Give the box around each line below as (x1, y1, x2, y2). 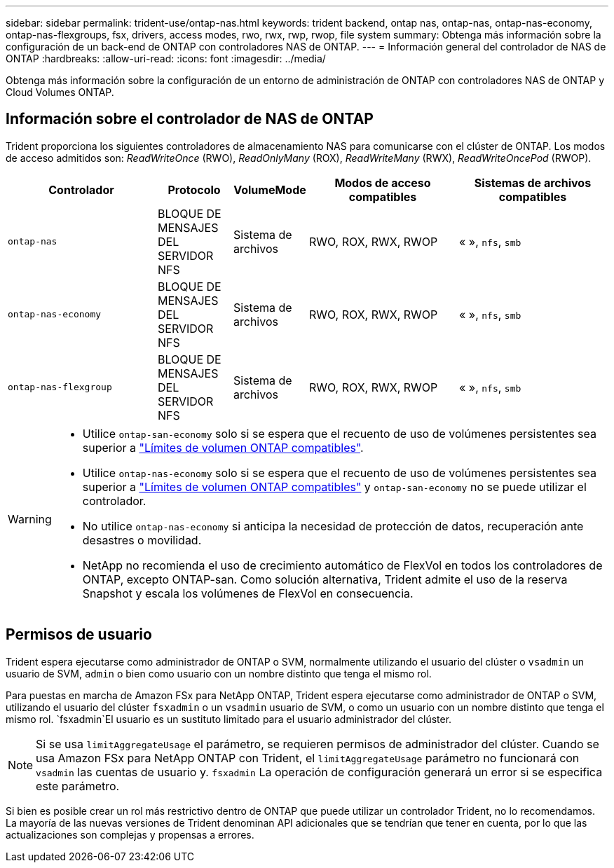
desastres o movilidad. (82, 532, 202, 547)
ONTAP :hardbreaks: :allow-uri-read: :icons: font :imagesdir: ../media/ (6, 53, 326, 64)
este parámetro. (36, 778, 120, 793)
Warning (8, 511, 52, 526)
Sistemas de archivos (474, 175, 592, 190)
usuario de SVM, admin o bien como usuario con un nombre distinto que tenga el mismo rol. (6, 667, 432, 680)
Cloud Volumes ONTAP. (6, 86, 114, 98)
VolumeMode (233, 182, 306, 197)
